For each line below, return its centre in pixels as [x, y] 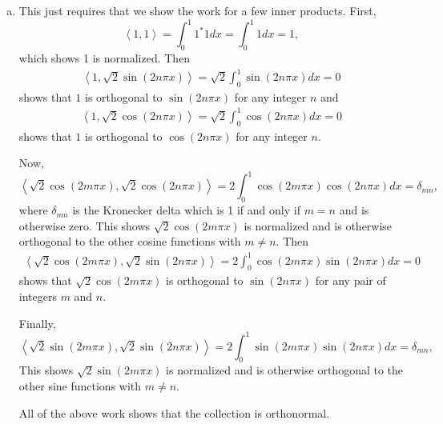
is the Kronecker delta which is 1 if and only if [186, 210]
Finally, [37, 323]
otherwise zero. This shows [85, 225]
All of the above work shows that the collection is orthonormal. [174, 412]
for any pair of [350, 280]
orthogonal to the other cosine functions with [130, 241]
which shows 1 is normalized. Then [105, 57]
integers [38, 296]
